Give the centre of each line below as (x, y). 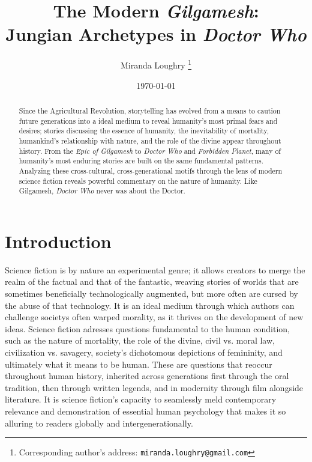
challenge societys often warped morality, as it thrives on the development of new (154, 317)
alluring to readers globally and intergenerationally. (99, 423)
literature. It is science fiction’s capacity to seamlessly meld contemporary (141, 399)
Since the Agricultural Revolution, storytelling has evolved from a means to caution (150, 110)
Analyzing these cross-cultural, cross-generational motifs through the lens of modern (151, 170)
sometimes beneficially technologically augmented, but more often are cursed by (151, 293)
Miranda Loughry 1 (156, 64)
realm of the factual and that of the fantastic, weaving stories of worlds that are (152, 281)
